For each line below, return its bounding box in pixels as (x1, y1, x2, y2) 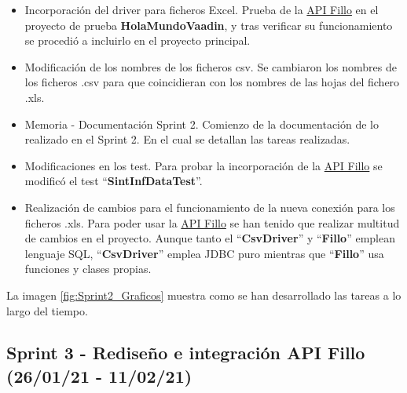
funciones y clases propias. (24, 260, 152, 277)
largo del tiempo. (6, 302, 88, 318)
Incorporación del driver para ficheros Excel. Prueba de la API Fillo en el (24, 2, 379, 17)
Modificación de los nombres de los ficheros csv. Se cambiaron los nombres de (24, 58, 397, 75)
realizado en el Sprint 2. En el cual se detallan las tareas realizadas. (24, 131, 350, 147)
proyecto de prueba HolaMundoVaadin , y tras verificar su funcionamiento (24, 16, 393, 33)
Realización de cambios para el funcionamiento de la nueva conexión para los (24, 198, 395, 215)
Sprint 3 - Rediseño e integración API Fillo (6, 340, 365, 365)
